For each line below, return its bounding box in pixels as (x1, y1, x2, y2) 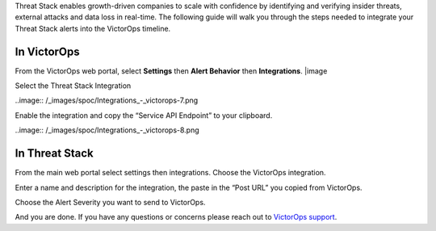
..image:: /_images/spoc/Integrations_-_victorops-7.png (15, 95, 199, 105)
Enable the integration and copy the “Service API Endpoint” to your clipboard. (15, 110, 273, 120)
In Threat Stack (15, 146, 94, 161)
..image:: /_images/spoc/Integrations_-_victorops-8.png (15, 125, 199, 135)
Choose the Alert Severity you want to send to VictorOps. (15, 197, 206, 207)
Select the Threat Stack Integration (15, 81, 132, 90)
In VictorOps (15, 44, 80, 58)
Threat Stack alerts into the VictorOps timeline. (15, 23, 171, 33)
